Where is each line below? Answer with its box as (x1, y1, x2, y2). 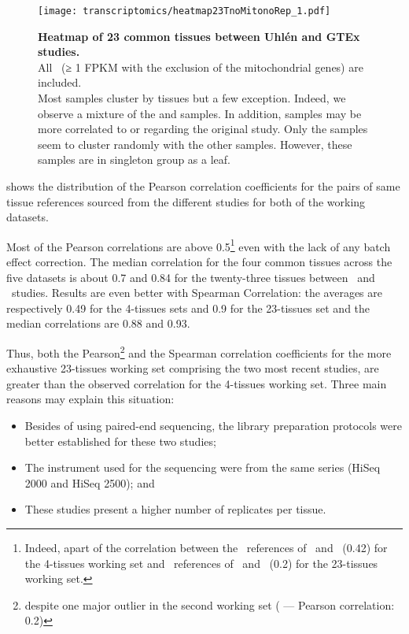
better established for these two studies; (24, 432, 216, 449)
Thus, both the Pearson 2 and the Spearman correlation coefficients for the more (6, 343, 392, 361)
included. (38, 74, 82, 91)
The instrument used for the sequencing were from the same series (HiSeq (24, 459, 381, 476)
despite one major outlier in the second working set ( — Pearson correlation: (24, 596, 395, 613)
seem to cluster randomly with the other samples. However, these (38, 135, 352, 152)
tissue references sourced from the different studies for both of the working (6, 193, 366, 209)
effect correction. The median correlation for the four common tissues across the (6, 254, 392, 270)
